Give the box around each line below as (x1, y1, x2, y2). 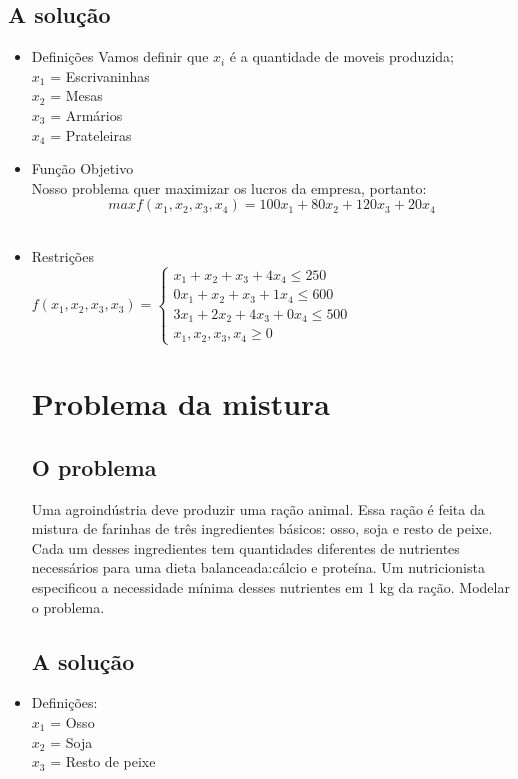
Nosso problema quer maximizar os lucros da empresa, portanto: (31, 177, 427, 198)
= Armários (50, 104, 123, 125)
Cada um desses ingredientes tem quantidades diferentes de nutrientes (31, 537, 460, 558)
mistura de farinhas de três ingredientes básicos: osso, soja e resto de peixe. (31, 518, 493, 539)
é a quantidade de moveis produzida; (229, 46, 454, 67)
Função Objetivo (31, 158, 134, 179)
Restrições (31, 245, 94, 266)
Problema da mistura (31, 383, 331, 424)
